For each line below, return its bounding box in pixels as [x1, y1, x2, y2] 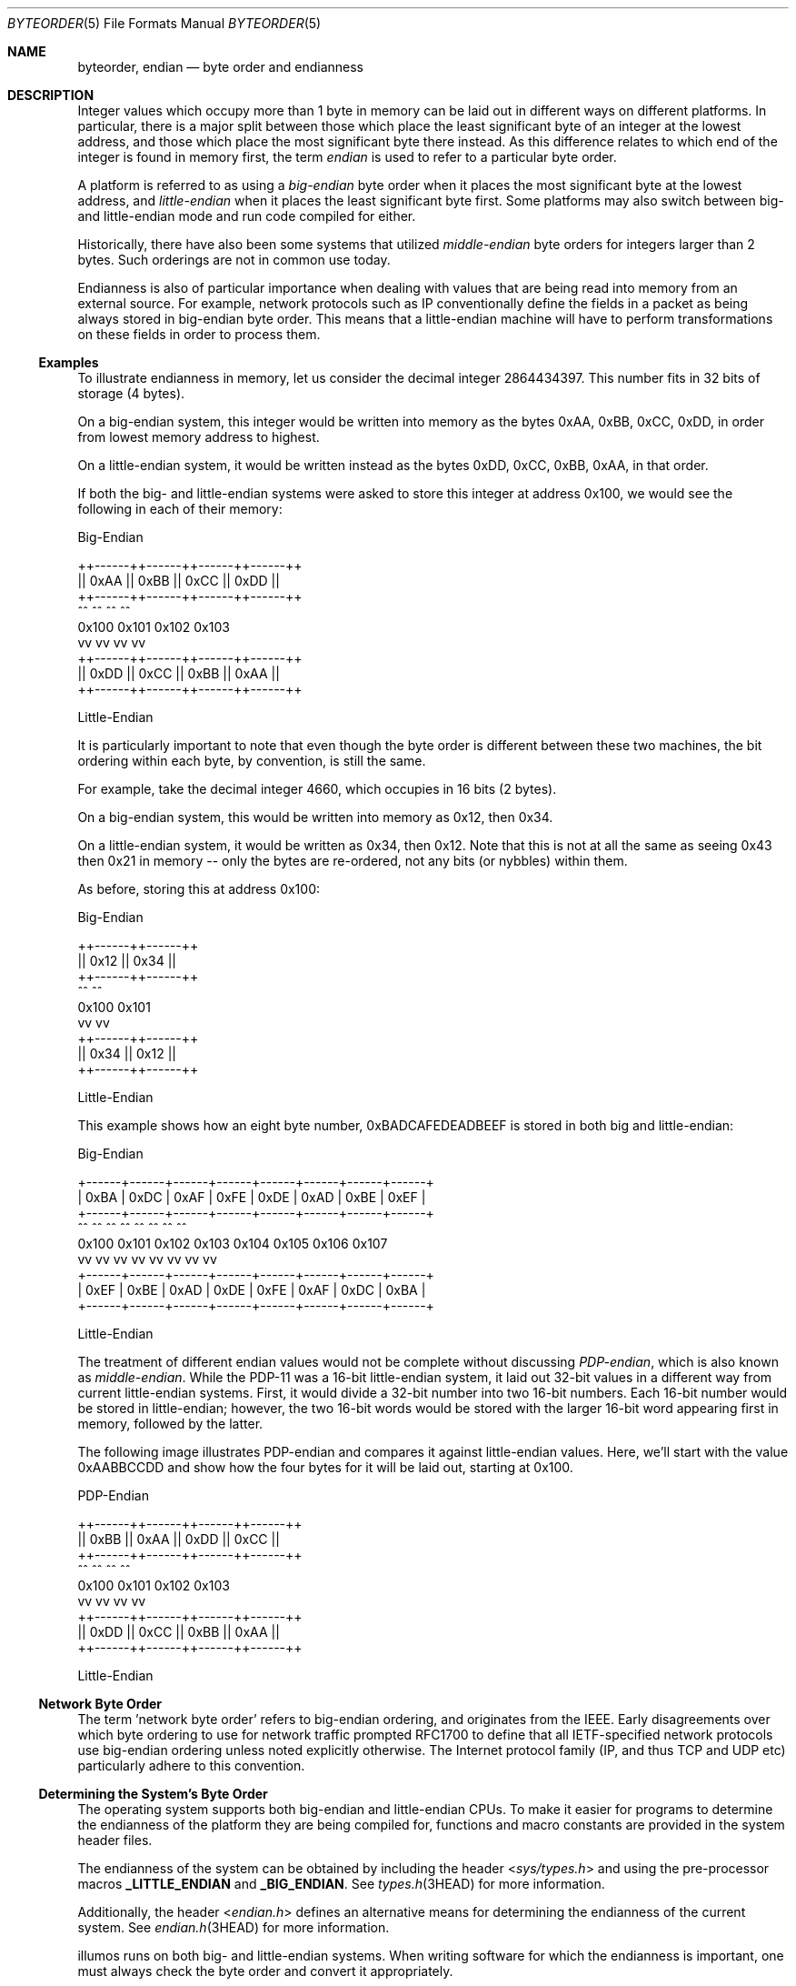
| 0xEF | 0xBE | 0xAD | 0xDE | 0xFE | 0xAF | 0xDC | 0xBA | [77, 1282, 426, 1298]
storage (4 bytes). [77, 386, 185, 401]
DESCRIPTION [7, 87, 95, 103]
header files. [77, 1832, 153, 1848]
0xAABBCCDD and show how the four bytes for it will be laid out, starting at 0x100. [77, 1459, 573, 1475]
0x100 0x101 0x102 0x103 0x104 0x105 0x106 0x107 [77, 1236, 388, 1251]
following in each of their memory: [77, 501, 283, 517]
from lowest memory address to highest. [77, 429, 320, 445]
